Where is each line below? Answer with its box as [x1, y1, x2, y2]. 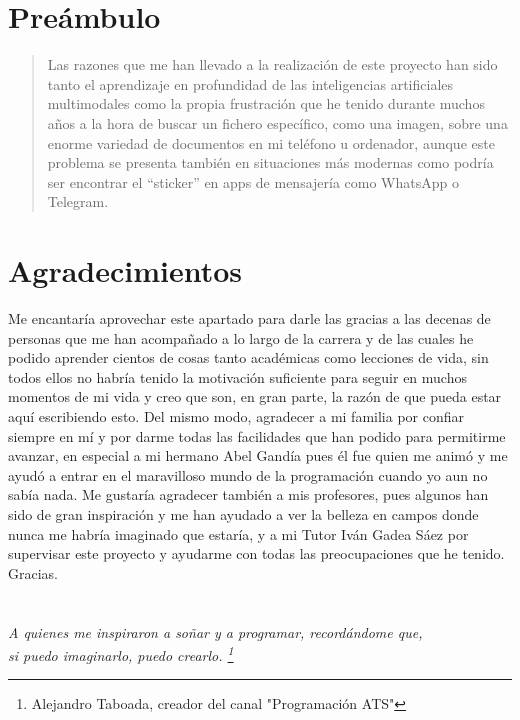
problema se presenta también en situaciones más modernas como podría [47, 152, 494, 173]
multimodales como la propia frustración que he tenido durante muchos [47, 93, 485, 114]
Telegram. [47, 191, 109, 212]
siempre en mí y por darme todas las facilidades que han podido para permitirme [8, 425, 506, 446]
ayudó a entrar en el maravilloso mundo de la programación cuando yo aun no [8, 464, 488, 485]
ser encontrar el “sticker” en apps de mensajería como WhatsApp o [47, 171, 459, 192]
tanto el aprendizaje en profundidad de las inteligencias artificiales [47, 73, 454, 94]
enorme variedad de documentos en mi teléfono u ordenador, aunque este [47, 132, 495, 153]
